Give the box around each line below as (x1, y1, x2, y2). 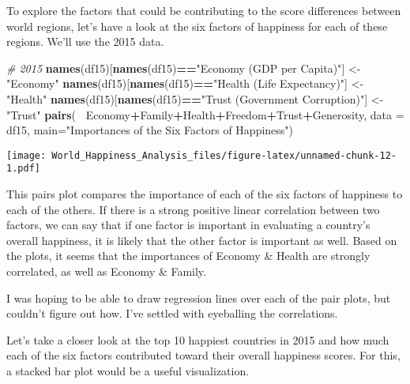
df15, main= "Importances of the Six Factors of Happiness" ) (6, 122, 294, 138)
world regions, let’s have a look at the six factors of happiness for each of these (6, 17, 388, 34)
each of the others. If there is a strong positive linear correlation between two (6, 201, 380, 217)
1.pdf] (6, 163, 40, 175)
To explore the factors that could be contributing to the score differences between (6, 2, 401, 18)
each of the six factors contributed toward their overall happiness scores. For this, (6, 347, 401, 363)
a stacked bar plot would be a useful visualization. (6, 363, 250, 378)
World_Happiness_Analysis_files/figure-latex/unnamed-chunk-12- (51, 149, 397, 161)
